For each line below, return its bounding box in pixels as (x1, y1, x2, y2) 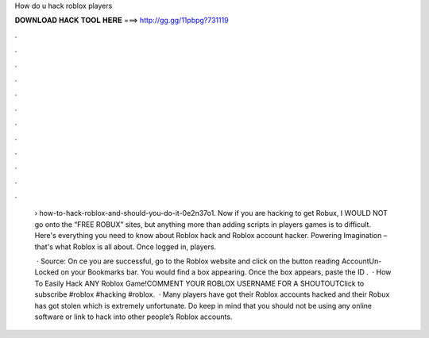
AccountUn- (342, 256, 382, 266)
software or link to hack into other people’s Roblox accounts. (34, 312, 233, 321)
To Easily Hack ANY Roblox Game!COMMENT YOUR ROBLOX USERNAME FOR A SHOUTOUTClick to (34, 278, 365, 288)
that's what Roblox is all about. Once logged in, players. (34, 242, 217, 252)
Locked (34, 267, 60, 277)
